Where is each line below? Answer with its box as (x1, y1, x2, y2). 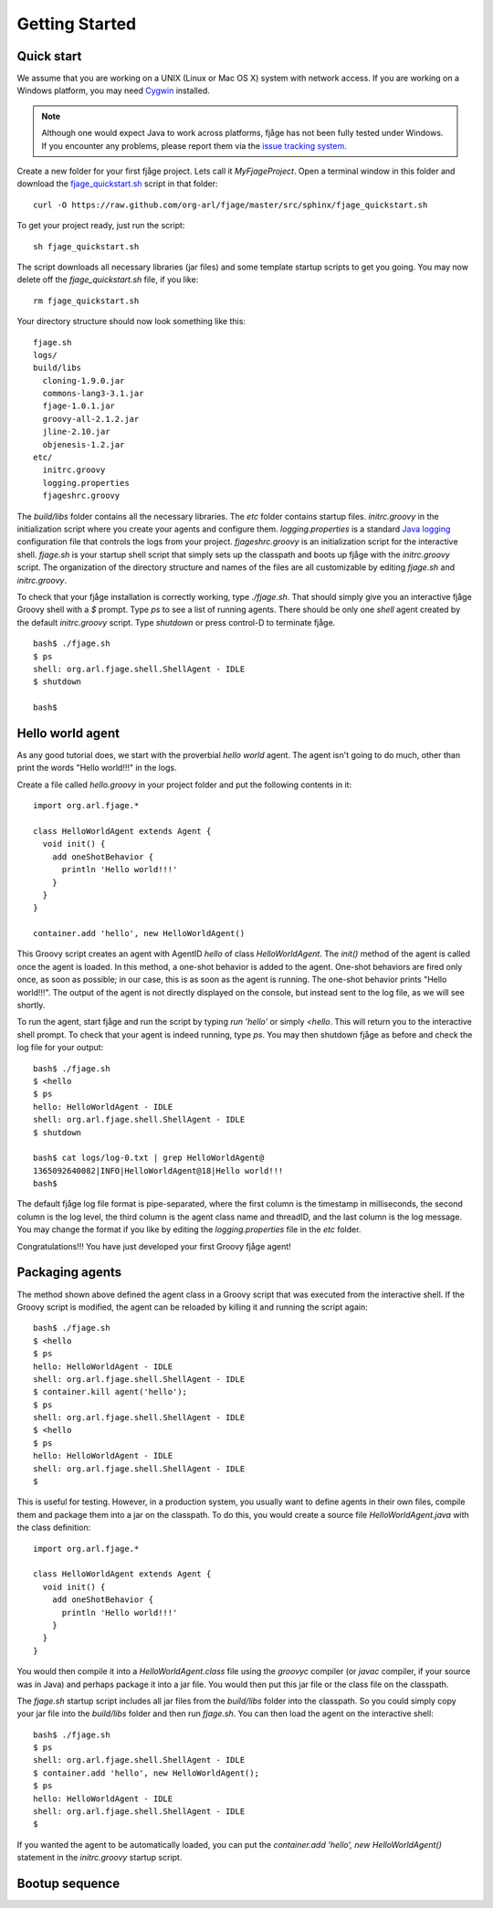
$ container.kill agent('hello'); (33, 1386, 187, 1397)
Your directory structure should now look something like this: (16, 316, 246, 327)
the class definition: (16, 1522, 91, 1534)
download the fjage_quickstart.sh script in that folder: (16, 178, 218, 189)
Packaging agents (16, 1265, 122, 1281)
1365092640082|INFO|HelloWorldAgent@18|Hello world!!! (33, 1165, 284, 1175)
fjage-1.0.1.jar (42, 401, 116, 411)
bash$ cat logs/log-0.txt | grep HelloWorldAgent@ (33, 1153, 265, 1164)
